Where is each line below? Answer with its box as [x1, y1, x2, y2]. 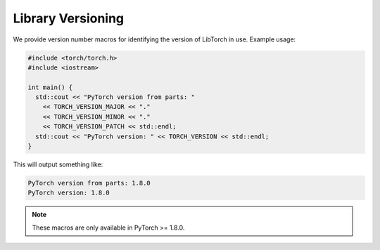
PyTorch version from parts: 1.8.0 [27, 179, 151, 187]
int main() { [27, 83, 73, 91]
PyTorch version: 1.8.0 [27, 189, 110, 197]
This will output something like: [13, 160, 103, 169]
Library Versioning [13, 11, 125, 26]
